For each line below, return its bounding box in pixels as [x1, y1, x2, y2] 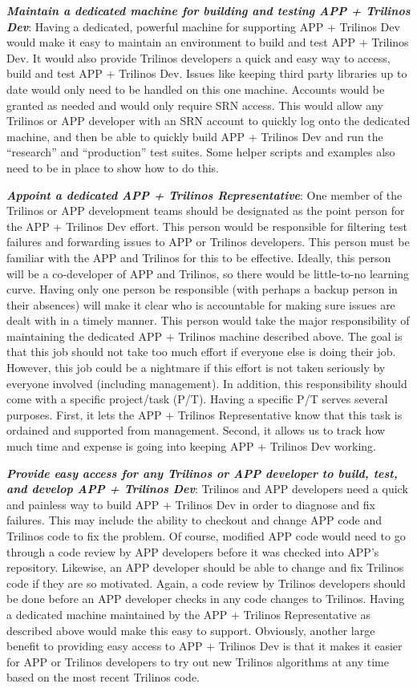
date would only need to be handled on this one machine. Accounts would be [6, 80, 385, 97]
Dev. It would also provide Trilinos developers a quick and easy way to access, [6, 49, 391, 66]
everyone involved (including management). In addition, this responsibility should [6, 374, 407, 391]
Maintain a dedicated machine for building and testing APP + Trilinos [6, 2, 411, 18]
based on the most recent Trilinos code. [6, 669, 200, 686]
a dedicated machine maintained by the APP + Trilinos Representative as [6, 605, 370, 622]
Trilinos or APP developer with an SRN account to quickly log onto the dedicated [6, 112, 411, 129]
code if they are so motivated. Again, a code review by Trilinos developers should [6, 574, 406, 591]
